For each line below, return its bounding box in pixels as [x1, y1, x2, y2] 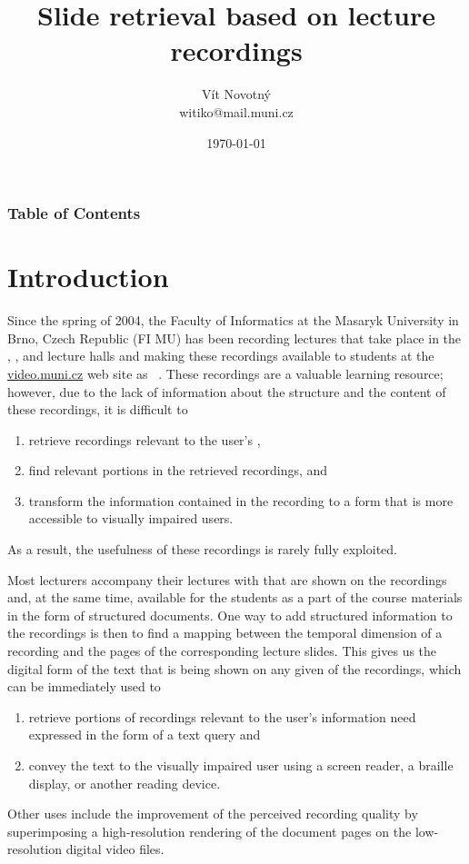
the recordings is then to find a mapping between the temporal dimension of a [7, 623, 443, 642]
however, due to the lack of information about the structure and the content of [7, 382, 446, 401]
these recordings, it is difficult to [7, 400, 188, 419]
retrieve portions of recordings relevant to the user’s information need [28, 707, 416, 726]
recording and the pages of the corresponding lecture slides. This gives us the [7, 641, 437, 660]
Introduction [7, 258, 169, 295]
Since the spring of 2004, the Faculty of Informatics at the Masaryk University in [7, 311, 459, 330]
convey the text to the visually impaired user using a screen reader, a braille [28, 756, 454, 775]
